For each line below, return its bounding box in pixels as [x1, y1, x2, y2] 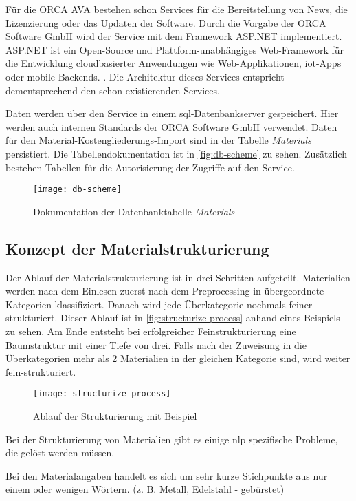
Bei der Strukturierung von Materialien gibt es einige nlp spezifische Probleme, [5, 431, 338, 446]
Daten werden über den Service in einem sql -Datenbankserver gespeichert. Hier [5, 106, 339, 120]
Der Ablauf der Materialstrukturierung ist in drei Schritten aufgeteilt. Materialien [5, 270, 351, 284]
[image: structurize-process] [33, 389, 171, 399]
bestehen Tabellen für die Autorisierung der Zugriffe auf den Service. [5, 160, 295, 174]
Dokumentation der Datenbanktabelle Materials [33, 204, 235, 218]
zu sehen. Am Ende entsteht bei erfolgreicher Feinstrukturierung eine [5, 323, 296, 338]
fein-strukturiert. [5, 364, 76, 379]
